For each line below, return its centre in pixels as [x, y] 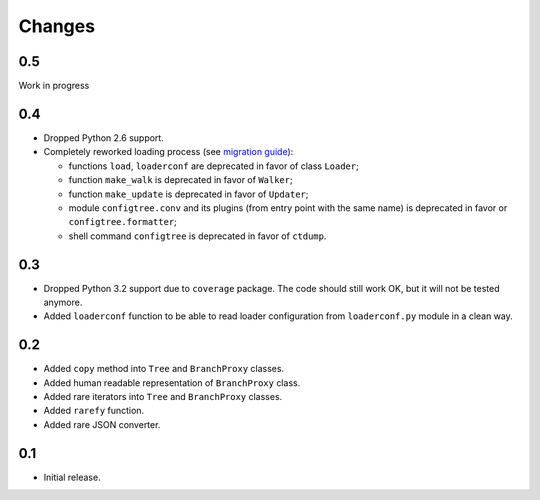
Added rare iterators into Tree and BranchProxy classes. [163, 397]
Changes [56, 26]
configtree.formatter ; [122, 222]
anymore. [63, 302]
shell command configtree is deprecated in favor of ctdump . [197, 236]
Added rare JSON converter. [102, 424]
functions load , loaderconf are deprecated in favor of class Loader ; [213, 166]
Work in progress [54, 86]
